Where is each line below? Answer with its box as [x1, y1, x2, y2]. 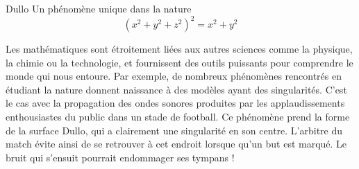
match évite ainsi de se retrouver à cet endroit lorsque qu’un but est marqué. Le [6, 136, 347, 151]
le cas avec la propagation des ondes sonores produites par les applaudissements [6, 96, 345, 110]
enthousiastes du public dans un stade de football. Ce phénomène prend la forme [6, 109, 350, 124]
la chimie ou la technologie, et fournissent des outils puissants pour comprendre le [6, 55, 353, 69]
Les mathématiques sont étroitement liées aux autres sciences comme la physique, [6, 42, 353, 56]
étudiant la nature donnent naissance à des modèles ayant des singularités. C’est [6, 82, 347, 96]
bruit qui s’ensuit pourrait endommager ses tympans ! [6, 150, 235, 164]
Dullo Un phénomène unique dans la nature [6, 1, 192, 15]
